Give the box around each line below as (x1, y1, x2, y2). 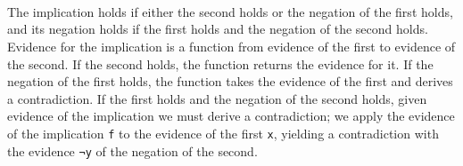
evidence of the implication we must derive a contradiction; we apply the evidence (7, 107, 455, 125)
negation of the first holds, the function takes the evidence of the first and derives (7, 72, 453, 91)
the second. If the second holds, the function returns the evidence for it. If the (7, 54, 434, 73)
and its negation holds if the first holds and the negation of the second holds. (7, 20, 428, 38)
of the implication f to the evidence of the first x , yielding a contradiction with (7, 123, 439, 142)
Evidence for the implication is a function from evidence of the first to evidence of (7, 36, 456, 55)
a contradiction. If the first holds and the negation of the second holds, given (7, 89, 427, 107)
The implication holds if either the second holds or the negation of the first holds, (7, 2, 453, 20)
